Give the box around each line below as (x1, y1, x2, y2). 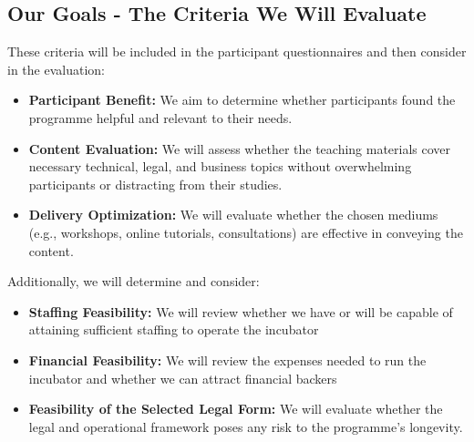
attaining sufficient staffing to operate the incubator (28, 320, 319, 339)
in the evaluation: (7, 59, 105, 78)
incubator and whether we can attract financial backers (28, 368, 337, 387)
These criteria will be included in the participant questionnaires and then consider (7, 42, 467, 61)
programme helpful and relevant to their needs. (28, 108, 293, 127)
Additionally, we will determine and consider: (7, 272, 260, 291)
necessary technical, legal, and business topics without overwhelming (28, 157, 412, 176)
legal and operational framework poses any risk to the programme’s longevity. (28, 416, 463, 436)
